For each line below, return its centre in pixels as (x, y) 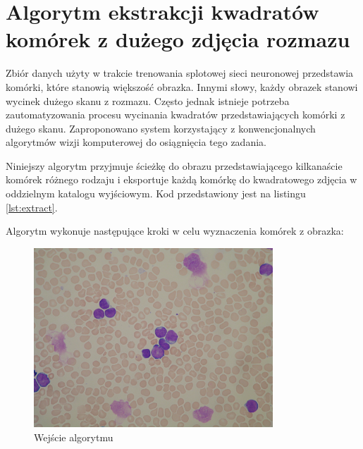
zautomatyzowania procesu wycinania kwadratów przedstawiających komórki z (176, 115)
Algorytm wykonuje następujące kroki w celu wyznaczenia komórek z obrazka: (175, 231)
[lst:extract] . (32, 207)
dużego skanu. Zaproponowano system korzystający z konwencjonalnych (161, 128)
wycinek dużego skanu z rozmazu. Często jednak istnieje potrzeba (148, 100)
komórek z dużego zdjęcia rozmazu (178, 39)
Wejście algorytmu (74, 437)
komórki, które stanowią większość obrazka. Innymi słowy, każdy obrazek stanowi (182, 86)
